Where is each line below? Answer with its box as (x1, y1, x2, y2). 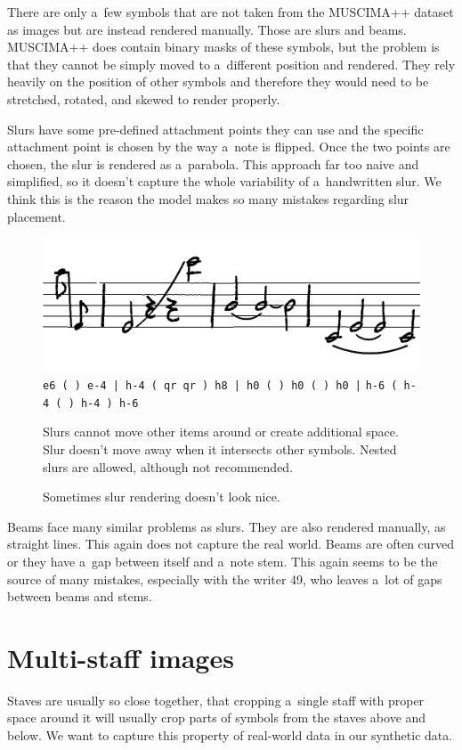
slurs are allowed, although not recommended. (43, 457, 294, 476)
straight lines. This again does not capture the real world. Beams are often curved (7, 534, 455, 553)
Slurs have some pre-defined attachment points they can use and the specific (7, 119, 424, 138)
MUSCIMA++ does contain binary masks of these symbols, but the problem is (7, 37, 440, 56)
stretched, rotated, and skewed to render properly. (7, 89, 280, 108)
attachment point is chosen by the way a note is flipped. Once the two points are (7, 137, 450, 156)
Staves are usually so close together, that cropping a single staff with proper (7, 690, 425, 709)
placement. (7, 207, 66, 225)
